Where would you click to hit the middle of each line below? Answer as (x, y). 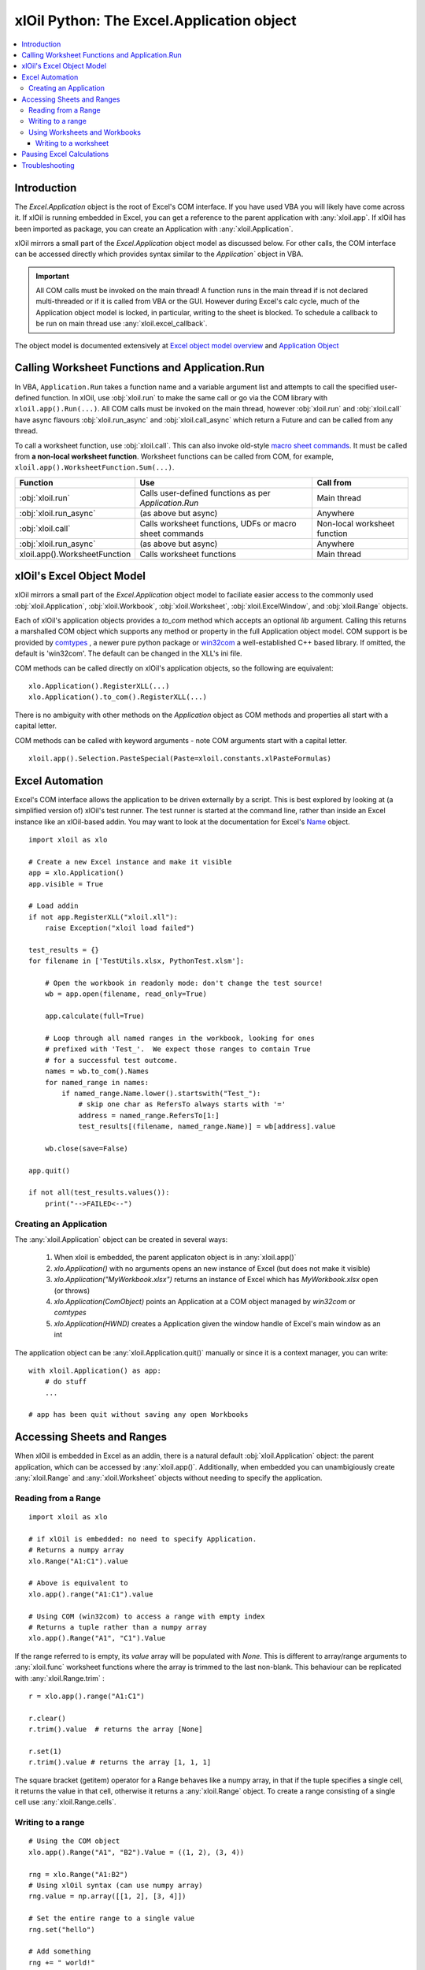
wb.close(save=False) (87, 1148)
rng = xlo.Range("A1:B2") (79, 1874)
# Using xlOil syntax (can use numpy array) (116, 1885)
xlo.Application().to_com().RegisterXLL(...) (118, 697)
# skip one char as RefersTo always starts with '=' (182, 1104)
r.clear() (47, 1718)
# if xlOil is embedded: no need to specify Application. (143, 1539)
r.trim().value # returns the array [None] (116, 1729)
